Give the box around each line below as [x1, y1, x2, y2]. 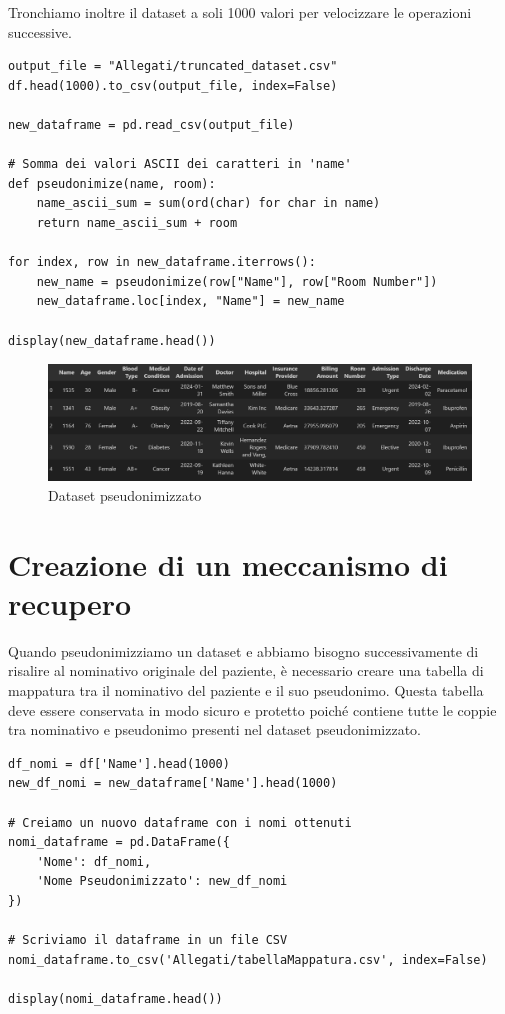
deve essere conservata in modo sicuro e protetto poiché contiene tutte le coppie [8, 699, 497, 720]
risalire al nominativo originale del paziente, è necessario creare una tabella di [8, 660, 484, 681]
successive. [8, 21, 72, 42]
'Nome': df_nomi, [36, 854, 152, 869]
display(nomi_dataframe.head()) [8, 991, 223, 1006]
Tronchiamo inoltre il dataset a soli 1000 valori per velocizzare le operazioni [8, 2, 472, 22]
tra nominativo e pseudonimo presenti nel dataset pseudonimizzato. [8, 719, 421, 740]
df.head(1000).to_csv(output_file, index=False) [8, 78, 338, 93]
